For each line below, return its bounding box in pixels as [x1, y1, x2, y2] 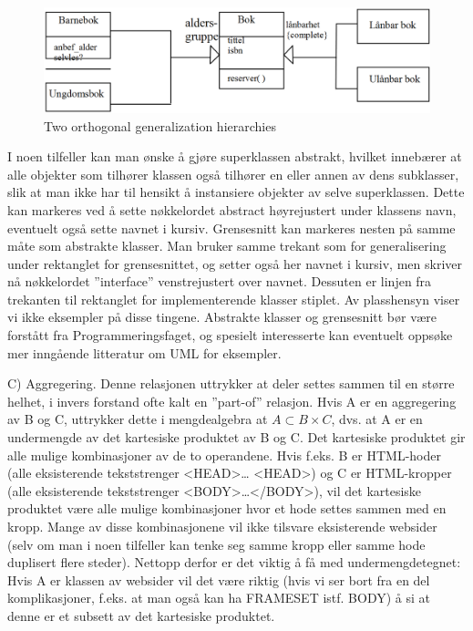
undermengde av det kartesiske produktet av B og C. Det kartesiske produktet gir [7, 428, 466, 447]
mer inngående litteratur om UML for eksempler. [7, 343, 282, 362]
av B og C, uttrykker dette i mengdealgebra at [7, 409, 268, 429]
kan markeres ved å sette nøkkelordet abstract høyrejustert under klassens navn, [7, 200, 457, 219]
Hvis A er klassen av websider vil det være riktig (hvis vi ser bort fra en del [7, 570, 430, 589]
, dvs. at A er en [331, 409, 423, 429]
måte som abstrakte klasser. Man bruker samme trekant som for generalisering [7, 236, 447, 255]
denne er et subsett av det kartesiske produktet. [7, 605, 275, 625]
